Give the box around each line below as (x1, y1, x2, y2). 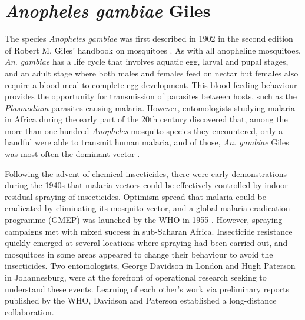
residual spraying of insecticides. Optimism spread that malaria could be (5, 190, 266, 202)
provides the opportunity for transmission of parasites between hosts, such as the (5, 90, 297, 102)
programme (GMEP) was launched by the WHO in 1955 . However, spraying (5, 214, 283, 226)
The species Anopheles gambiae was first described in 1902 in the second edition (5, 32, 293, 45)
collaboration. (5, 305, 54, 318)
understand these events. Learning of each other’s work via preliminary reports (5, 282, 290, 295)
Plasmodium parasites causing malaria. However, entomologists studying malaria (5, 101, 295, 114)
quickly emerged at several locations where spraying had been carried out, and (5, 236, 288, 249)
